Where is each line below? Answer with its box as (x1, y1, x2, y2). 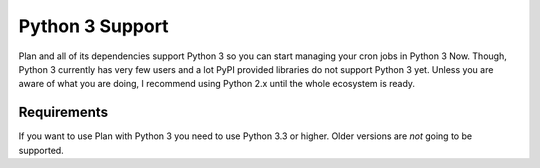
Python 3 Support (18, 15, 169, 37)
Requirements (18, 104, 109, 121)
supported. (18, 144, 64, 156)
